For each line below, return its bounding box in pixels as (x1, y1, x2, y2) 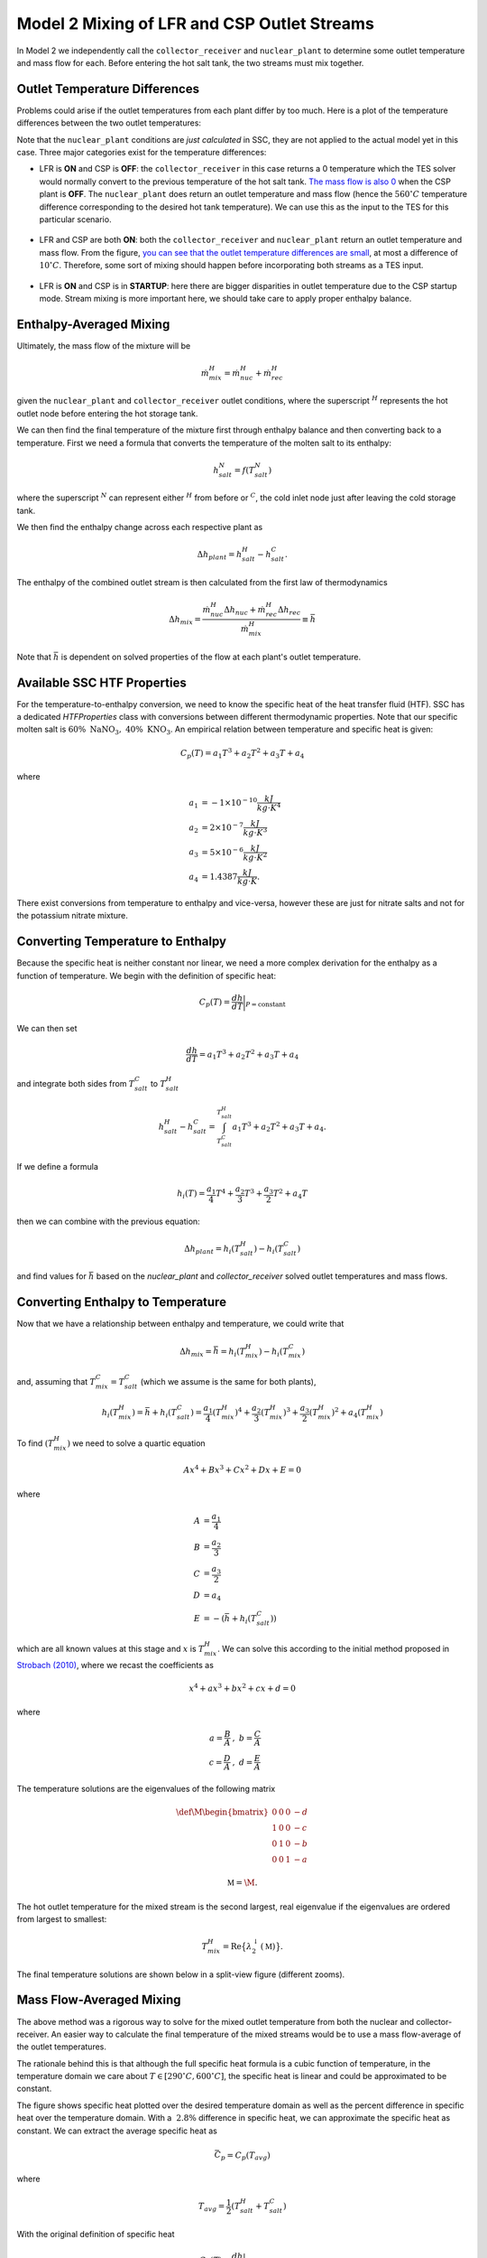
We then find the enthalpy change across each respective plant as (16, 521, 263, 532)
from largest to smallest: (16, 1914, 107, 1925)
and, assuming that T (16, 1376, 96, 1386)
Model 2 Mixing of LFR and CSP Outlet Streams (16, 14, 374, 33)
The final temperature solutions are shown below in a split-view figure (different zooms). (16, 1969, 345, 1980)
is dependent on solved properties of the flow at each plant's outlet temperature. (60, 651, 361, 662)
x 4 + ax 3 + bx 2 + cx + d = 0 (188, 1682, 297, 1693)
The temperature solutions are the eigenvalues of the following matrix (16, 1784, 276, 1795)
